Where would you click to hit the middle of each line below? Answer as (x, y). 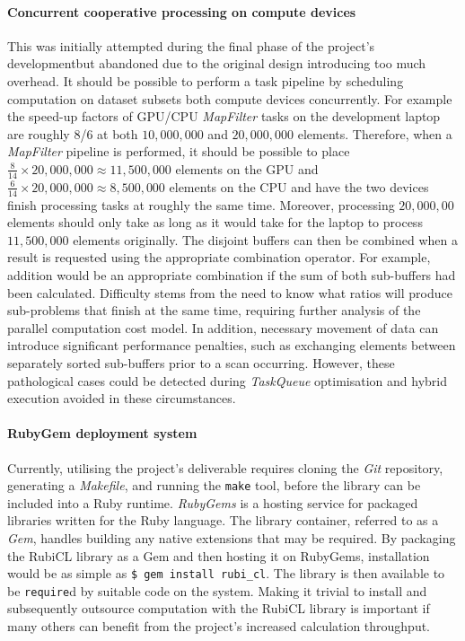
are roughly (39, 133)
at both (118, 133)
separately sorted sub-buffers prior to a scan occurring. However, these (201, 362)
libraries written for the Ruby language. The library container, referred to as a (223, 520)
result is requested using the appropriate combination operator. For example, (219, 257)
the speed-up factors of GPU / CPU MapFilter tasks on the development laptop (224, 116)
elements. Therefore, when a (375, 133)
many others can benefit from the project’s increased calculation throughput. (219, 626)
